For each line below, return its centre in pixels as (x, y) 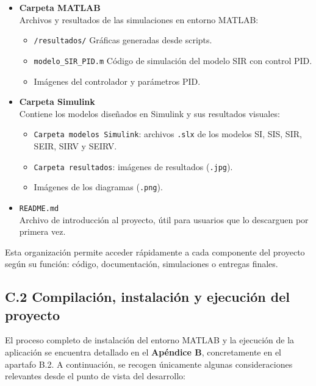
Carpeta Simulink (57, 102)
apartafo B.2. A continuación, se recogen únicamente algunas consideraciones (149, 364)
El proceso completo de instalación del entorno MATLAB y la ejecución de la (150, 340)
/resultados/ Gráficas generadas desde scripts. (123, 40)
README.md (39, 208)
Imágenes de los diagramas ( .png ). (98, 187)
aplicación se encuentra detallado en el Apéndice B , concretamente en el (143, 352)
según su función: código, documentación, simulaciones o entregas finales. (142, 264)
